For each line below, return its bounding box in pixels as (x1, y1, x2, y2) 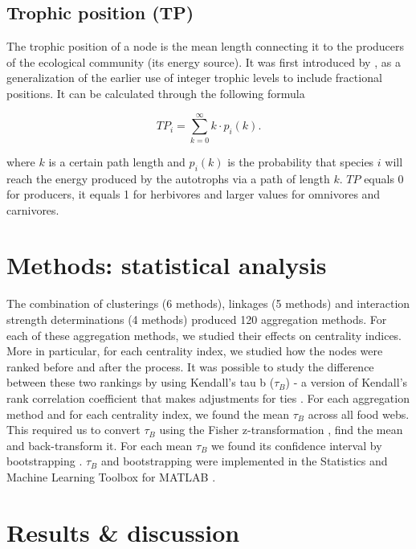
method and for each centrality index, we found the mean (6, 405, 290, 422)
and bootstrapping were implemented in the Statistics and (100, 453, 388, 469)
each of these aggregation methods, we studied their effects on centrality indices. (6, 326, 402, 343)
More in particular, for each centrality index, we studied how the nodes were (6, 342, 383, 359)
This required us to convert (6, 421, 141, 438)
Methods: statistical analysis (6, 248, 327, 281)
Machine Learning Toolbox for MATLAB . (6, 468, 216, 485)
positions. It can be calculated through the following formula (6, 84, 305, 101)
